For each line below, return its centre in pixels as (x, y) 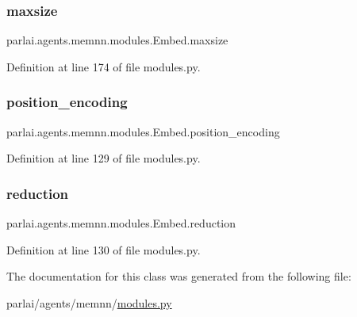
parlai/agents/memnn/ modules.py (89, 302)
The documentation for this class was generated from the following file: (179, 276)
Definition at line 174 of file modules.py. (104, 66)
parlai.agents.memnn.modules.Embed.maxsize (117, 40)
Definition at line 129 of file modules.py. (104, 158)
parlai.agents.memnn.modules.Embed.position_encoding (143, 131)
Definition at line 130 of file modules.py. (104, 249)
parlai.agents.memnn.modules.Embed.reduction (121, 223)
